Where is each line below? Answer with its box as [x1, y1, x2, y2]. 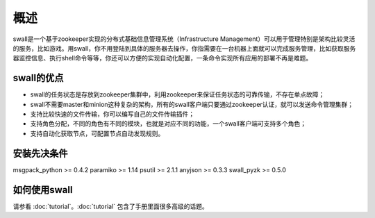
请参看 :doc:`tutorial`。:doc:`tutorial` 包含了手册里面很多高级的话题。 [12, 202, 208, 210]
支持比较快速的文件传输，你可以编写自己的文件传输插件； [30, 110, 194, 118]
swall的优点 [12, 72, 64, 84]
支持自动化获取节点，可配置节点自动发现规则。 [30, 129, 165, 137]
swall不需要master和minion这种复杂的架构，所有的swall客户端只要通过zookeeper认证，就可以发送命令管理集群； [30, 100, 354, 108]
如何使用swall [12, 184, 73, 196]
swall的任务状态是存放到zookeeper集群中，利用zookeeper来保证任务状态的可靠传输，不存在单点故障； [30, 90, 325, 99]
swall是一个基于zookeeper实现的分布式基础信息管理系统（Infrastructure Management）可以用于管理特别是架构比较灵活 [12, 35, 356, 43]
